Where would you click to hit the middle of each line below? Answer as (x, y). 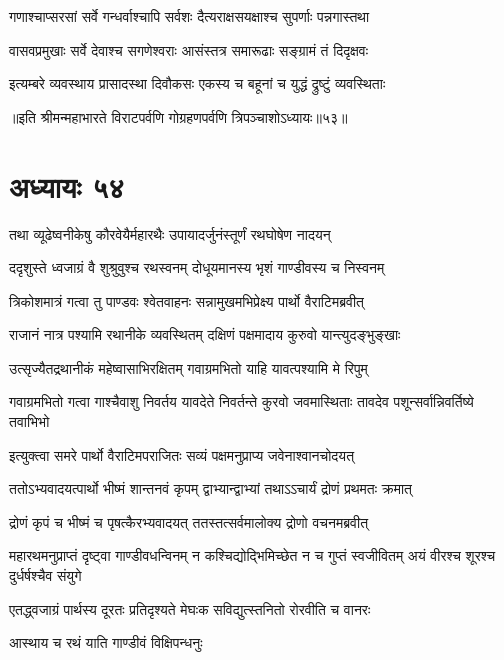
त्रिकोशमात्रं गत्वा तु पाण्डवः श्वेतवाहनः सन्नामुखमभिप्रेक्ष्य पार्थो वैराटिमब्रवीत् (187, 300)
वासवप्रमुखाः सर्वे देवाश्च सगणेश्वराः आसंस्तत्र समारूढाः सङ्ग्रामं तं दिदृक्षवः (189, 49)
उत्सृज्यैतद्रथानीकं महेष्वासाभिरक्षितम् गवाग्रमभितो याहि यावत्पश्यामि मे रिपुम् (188, 367)
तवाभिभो (29, 421)
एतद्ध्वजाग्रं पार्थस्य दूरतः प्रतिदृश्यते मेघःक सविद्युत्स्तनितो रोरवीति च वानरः (190, 608)
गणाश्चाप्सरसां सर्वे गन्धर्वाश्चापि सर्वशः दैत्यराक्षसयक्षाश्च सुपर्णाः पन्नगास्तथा (189, 16)
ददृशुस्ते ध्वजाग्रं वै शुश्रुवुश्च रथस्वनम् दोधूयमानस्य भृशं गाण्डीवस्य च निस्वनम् (197, 267)
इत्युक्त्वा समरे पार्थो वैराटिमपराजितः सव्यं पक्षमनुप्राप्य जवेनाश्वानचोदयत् (182, 454)
